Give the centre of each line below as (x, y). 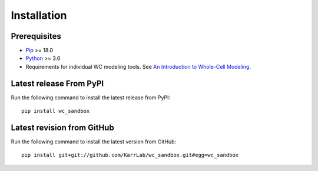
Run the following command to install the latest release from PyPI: (91, 98)
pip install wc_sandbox (56, 111)
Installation (39, 15)
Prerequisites (36, 36)
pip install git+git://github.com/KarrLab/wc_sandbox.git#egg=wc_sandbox (130, 155)
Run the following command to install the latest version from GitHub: (94, 142)
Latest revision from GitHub (62, 127)
